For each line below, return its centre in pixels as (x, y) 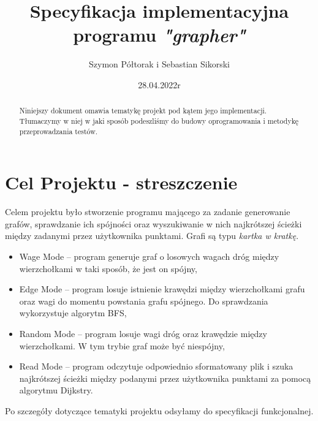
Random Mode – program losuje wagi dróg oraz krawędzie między (143, 333)
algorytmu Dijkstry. (56, 390)
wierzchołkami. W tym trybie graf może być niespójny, (122, 345)
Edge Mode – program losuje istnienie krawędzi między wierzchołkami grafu (162, 289)
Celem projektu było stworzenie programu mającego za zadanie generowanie (148, 212)
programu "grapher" (159, 35)
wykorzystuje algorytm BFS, (73, 313)
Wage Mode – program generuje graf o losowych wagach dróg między (149, 256)
